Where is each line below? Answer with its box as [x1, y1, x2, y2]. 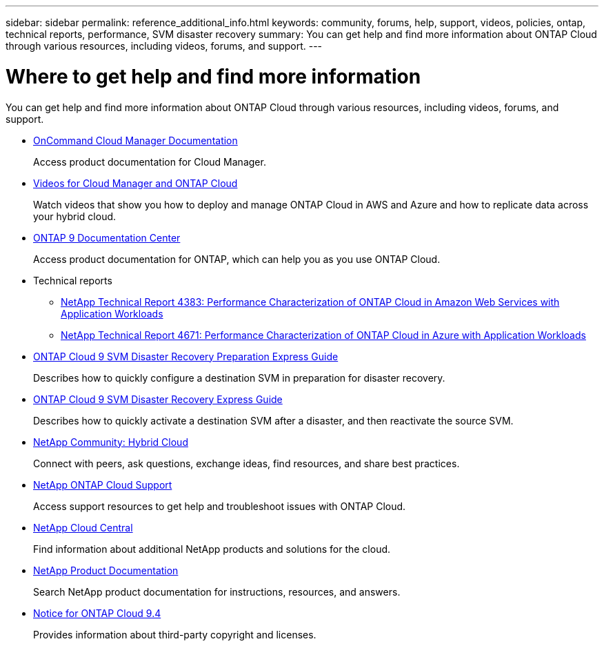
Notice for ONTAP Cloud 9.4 [33, 607, 161, 619]
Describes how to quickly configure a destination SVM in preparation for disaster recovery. [33, 371, 445, 384]
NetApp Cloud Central [33, 521, 133, 534]
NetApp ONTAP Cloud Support [33, 478, 172, 491]
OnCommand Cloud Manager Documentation [33, 134, 238, 146]
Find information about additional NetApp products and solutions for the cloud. [33, 542, 391, 555]
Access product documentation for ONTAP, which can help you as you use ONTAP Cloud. [33, 253, 441, 265]
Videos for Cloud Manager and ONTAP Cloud [33, 177, 238, 189]
